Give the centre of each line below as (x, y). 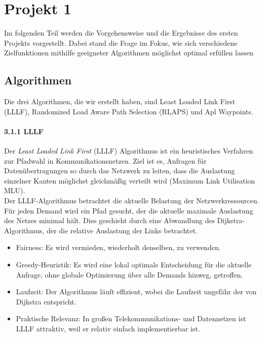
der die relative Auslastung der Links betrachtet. (122, 230)
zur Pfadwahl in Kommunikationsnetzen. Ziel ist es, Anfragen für (105, 160)
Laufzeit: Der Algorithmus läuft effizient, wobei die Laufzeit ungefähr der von (136, 292)
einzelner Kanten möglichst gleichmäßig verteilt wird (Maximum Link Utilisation (130, 180)
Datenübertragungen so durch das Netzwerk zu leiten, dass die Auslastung (120, 171)
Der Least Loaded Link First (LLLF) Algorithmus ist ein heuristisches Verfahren (129, 151)
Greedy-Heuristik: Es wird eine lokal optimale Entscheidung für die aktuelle (134, 265)
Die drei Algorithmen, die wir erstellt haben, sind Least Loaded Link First (120, 101)
